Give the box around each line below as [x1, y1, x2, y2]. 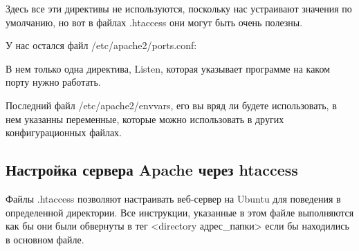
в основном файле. [6, 232, 84, 246]
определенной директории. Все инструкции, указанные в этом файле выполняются [6, 205, 354, 219]
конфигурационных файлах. [6, 125, 122, 140]
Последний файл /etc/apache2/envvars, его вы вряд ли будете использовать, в [6, 97, 337, 112]
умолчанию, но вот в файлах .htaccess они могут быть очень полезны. [6, 15, 303, 29]
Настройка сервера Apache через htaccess [6, 159, 298, 180]
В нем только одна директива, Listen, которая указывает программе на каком [6, 61, 331, 75]
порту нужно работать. [6, 75, 101, 89]
